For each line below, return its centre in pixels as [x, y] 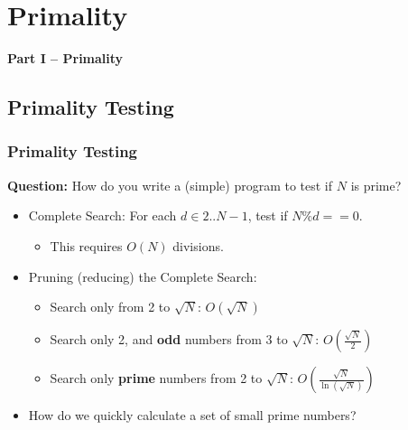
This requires [86, 245]
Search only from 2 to [110, 307]
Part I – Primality [65, 58]
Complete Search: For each [102, 215]
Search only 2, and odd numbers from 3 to [169, 339]
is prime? [376, 185]
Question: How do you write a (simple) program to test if [170, 185]
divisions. [198, 245]
